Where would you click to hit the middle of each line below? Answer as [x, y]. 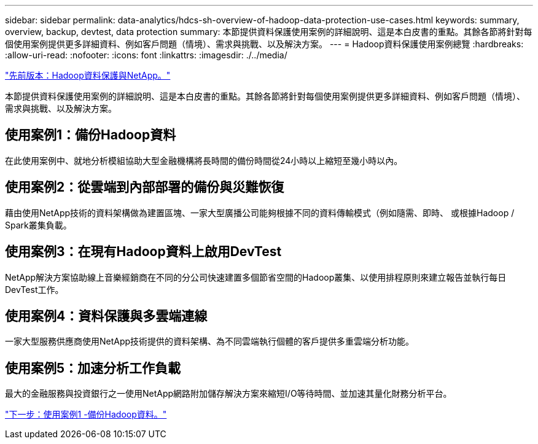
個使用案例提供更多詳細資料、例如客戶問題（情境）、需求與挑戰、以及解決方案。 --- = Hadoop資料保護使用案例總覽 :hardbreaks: [264, 44]
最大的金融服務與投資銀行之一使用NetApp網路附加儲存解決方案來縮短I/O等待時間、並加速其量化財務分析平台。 [228, 394]
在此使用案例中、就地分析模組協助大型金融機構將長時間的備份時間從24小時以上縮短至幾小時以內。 [204, 160]
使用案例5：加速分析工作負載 [93, 368]
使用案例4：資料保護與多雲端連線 [106, 316]
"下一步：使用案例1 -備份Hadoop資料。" [86, 415]
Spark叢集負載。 [38, 225]
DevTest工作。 [34, 289]
